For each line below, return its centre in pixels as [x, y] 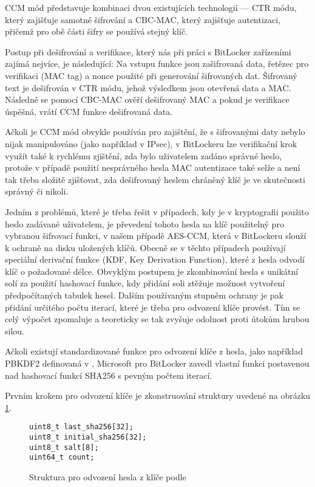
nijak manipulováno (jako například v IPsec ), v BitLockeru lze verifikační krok [151, 143]
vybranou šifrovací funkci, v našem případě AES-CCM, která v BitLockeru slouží [156, 236]
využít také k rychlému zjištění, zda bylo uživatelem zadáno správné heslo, [144, 155]
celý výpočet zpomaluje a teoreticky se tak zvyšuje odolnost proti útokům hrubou [157, 319]
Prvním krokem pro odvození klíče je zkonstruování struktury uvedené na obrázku [158, 395]
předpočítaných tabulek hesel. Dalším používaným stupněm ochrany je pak [144, 295]
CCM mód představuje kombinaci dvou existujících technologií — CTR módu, [151, 7]
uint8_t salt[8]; [64, 447]
